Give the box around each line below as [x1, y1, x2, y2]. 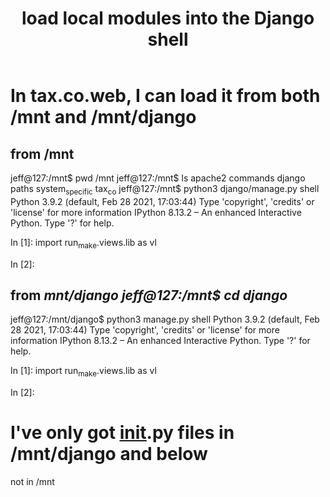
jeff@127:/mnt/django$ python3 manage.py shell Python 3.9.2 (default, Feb [10, 313, 320, 326]
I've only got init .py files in [10, 422, 235, 444]
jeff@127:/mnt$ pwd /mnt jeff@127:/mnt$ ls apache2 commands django [10, 172, 306, 184]
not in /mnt [10, 476, 55, 488]
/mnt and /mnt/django [10, 106, 197, 129]
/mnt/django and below [10, 443, 208, 466]
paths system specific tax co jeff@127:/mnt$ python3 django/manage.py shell [10, 183, 320, 197]
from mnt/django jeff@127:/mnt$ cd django [10, 287, 288, 304]
